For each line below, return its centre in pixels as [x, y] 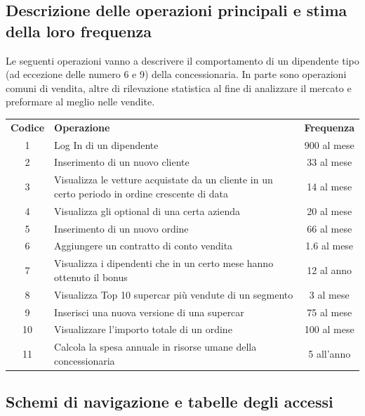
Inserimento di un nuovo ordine [121, 228]
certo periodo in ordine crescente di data [141, 193]
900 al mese [329, 144]
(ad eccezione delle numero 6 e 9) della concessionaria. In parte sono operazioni [176, 74]
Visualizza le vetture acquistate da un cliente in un [164, 180]
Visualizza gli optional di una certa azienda [147, 210]
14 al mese [330, 187]
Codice [28, 127]
